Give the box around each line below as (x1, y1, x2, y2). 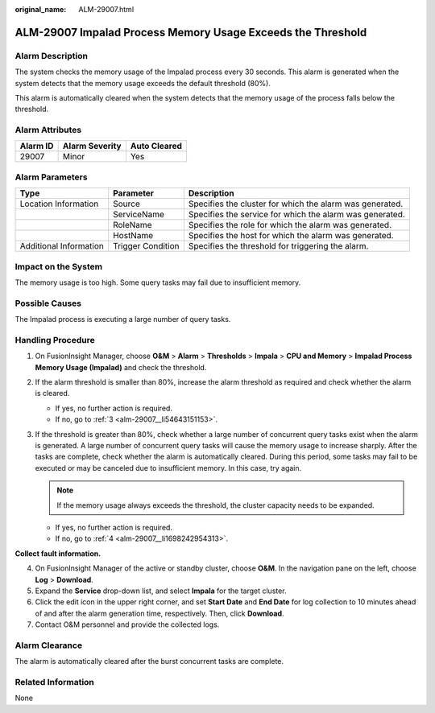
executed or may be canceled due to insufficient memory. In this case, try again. (35, 463, 302, 472)
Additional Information (19, 241, 104, 252)
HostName (113, 230, 153, 241)
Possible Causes (14, 298, 82, 309)
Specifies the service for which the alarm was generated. (188, 209, 406, 220)
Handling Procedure (14, 334, 96, 345)
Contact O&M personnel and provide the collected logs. (35, 620, 220, 629)
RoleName (113, 220, 152, 231)
